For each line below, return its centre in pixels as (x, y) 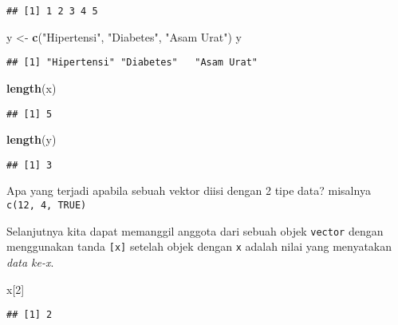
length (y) (32, 139)
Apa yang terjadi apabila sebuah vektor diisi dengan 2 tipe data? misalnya (189, 190)
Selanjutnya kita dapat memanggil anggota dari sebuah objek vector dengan (195, 230)
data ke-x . (30, 262)
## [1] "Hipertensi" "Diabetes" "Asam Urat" (132, 63)
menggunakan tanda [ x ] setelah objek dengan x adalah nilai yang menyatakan (199, 246)
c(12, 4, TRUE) (47, 205)
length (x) (32, 87)
